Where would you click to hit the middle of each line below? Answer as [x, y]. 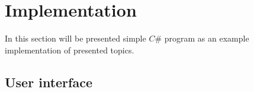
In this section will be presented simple [75, 38]
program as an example [207, 38]
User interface [49, 82]
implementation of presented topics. [70, 50]
